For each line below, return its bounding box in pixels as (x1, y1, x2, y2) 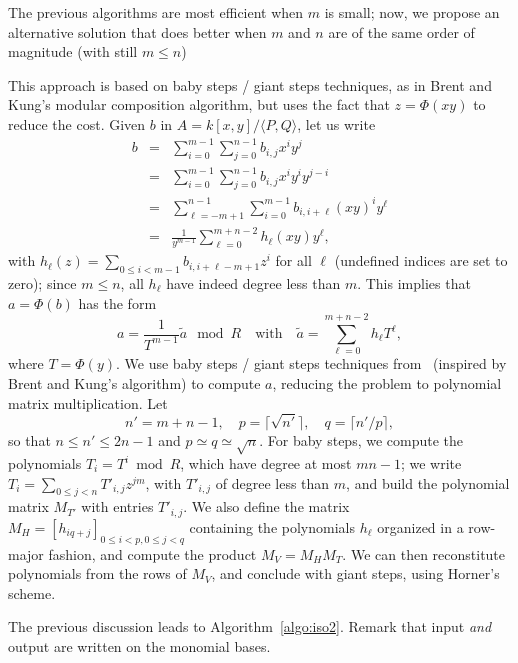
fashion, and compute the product (48, 543, 257, 564)
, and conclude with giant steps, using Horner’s (211, 563, 500, 584)
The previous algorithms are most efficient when (8, 2, 304, 22)
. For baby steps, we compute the (259, 430, 464, 451)
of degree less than (215, 472, 330, 493)
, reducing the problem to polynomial (272, 372, 502, 393)
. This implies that (357, 273, 471, 294)
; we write (400, 453, 462, 474)
